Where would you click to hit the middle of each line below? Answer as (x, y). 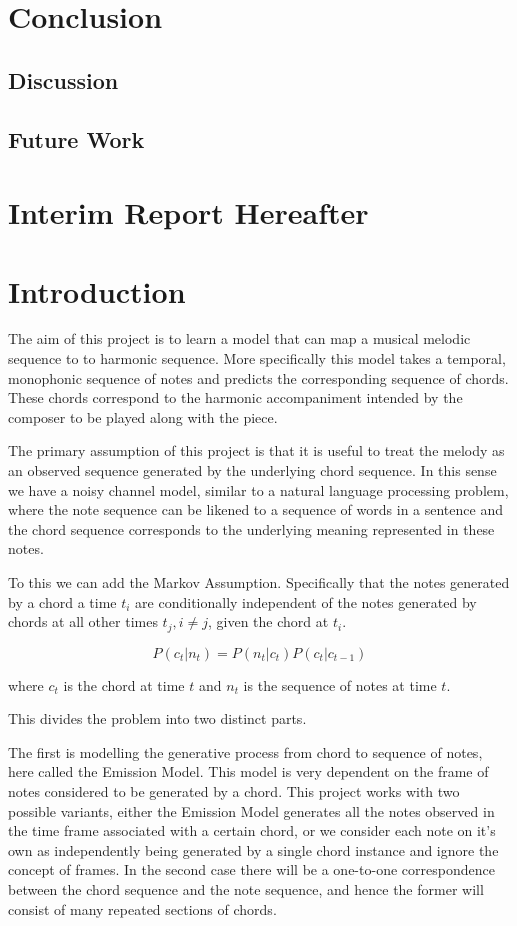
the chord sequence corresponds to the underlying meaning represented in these (251, 528)
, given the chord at (268, 621)
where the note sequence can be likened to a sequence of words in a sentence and (255, 509)
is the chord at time (124, 684)
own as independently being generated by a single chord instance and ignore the (253, 849)
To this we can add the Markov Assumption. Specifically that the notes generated (259, 581)
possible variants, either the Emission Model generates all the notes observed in (251, 810)
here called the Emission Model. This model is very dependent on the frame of (248, 771)
